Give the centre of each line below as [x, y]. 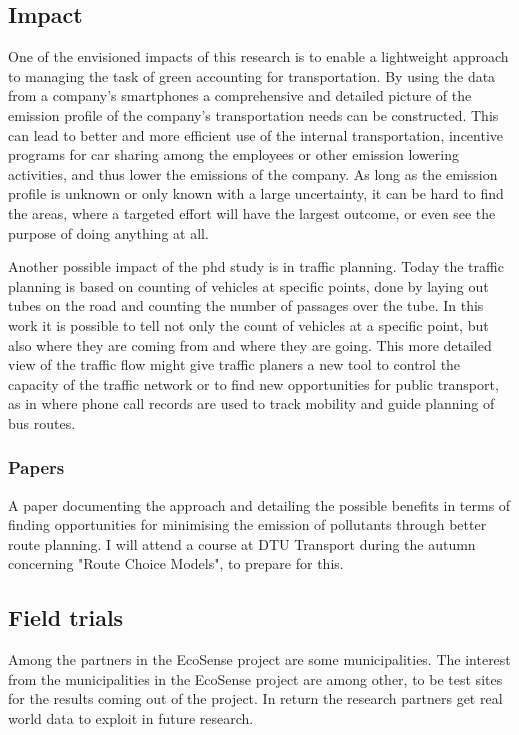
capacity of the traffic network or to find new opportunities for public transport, [253, 383]
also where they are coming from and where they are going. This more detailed [250, 344]
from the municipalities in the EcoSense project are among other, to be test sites [255, 678]
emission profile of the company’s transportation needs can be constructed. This [253, 114]
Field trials [66, 617]
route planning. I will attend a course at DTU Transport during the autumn [242, 543]
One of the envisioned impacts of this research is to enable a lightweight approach [258, 56]
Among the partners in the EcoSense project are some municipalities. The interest [259, 659]
